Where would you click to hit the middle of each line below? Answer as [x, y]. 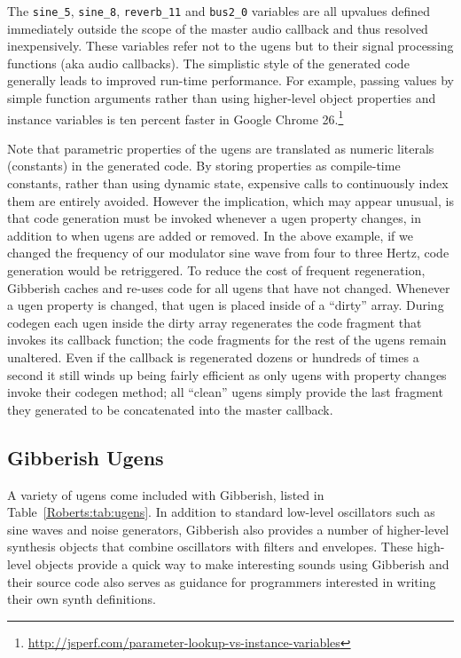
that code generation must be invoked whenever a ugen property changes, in [214, 218]
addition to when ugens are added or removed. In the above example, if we [210, 235]
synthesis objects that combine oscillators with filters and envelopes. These [210, 547]
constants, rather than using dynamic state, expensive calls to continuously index [228, 183]
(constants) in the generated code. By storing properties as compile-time [204, 166]
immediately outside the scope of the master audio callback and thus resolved [218, 28]
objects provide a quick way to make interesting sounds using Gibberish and [242, 563]
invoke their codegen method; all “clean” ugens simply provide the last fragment [225, 392]
